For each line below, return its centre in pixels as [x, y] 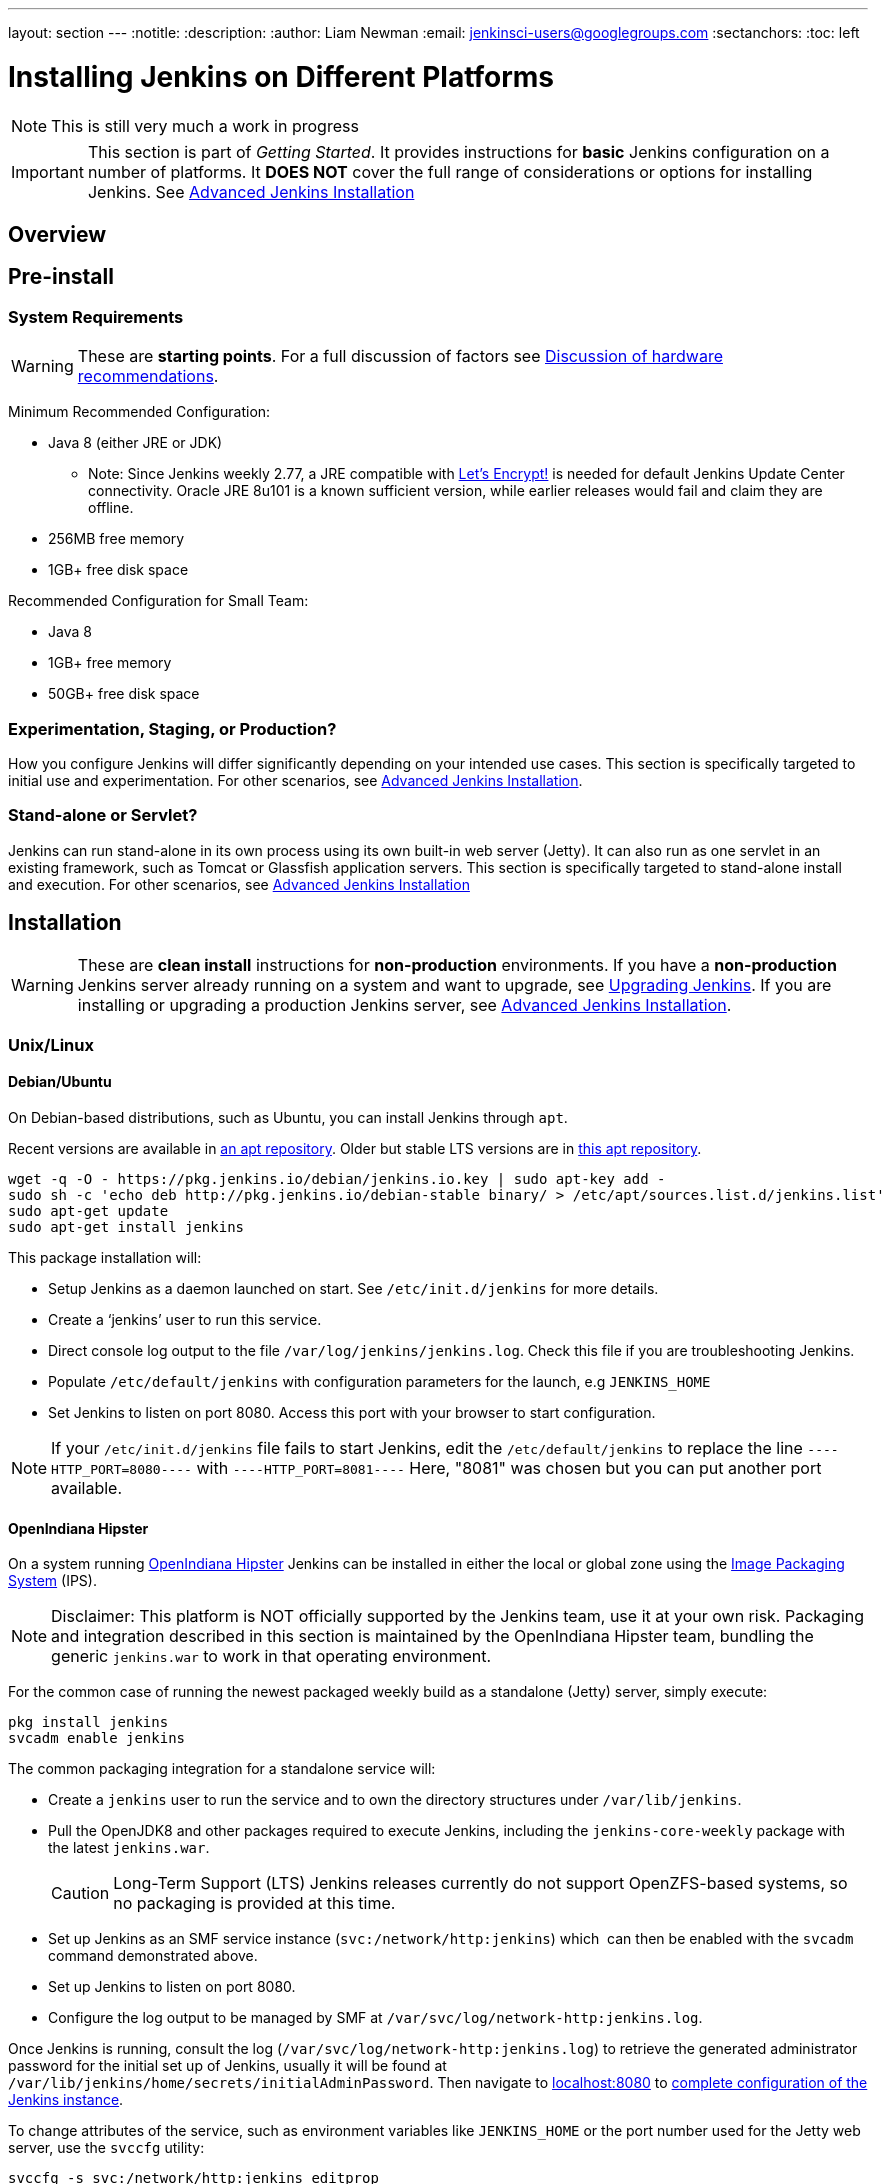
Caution [80, 1893]
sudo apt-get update [88, 1211]
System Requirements [96, 316]
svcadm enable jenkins [97, 1738]
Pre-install [61, 277]
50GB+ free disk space [124, 694]
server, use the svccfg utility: [106, 2148]
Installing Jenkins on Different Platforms [281, 76]
